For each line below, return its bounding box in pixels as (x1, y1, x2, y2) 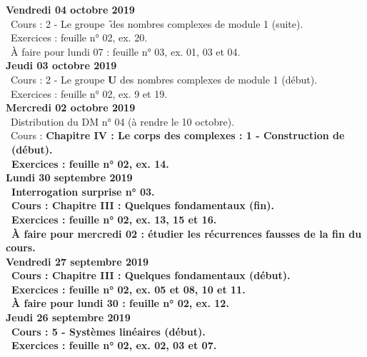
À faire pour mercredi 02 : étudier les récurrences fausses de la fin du (11, 226, 362, 241)
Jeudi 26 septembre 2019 (6, 310, 131, 325)
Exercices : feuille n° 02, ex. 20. (10, 30, 148, 45)
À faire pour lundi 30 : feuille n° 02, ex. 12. (11, 296, 229, 311)
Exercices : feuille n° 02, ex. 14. (11, 156, 169, 171)
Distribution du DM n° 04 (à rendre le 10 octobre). (10, 114, 235, 129)
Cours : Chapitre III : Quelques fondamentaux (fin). (11, 198, 274, 213)
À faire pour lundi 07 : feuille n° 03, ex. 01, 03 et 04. (10, 44, 241, 59)
